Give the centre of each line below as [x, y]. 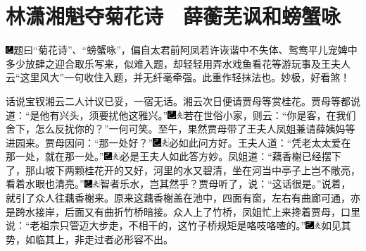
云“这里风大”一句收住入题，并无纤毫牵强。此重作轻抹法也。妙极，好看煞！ [178, 77]
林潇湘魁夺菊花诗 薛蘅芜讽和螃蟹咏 [173, 16]
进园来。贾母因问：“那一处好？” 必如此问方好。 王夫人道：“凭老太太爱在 [178, 142]
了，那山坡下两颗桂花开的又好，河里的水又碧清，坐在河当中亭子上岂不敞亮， [183, 170]
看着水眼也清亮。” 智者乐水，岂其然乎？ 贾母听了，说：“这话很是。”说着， [178, 184]
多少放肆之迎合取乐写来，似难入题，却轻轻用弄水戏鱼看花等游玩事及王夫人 [178, 63]
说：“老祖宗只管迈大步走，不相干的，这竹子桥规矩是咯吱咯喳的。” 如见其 [178, 225]
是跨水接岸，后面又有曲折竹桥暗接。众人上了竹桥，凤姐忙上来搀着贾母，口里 [183, 211]
